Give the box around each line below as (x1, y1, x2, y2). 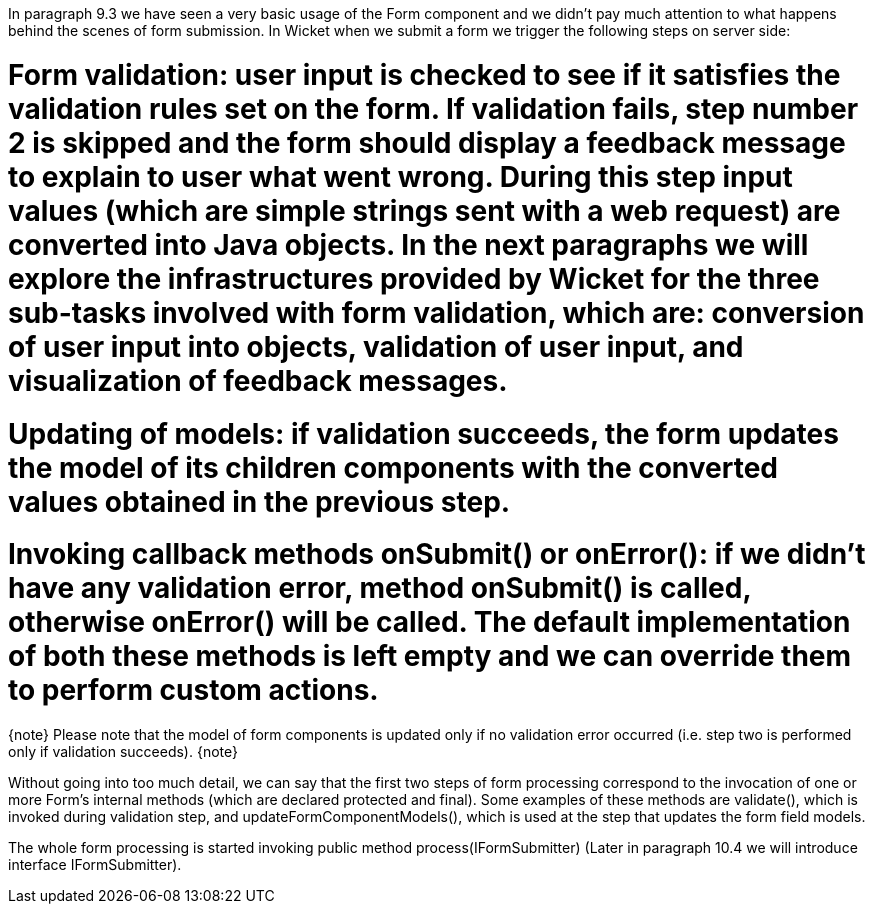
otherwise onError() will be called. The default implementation (8, 605, 851, 640)
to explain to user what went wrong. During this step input (8, 159, 793, 194)
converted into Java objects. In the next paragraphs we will (8, 227, 809, 262)
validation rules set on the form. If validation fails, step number (8, 91, 859, 126)
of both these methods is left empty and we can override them (8, 639, 852, 674)
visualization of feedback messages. (8, 363, 508, 398)
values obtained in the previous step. (8, 484, 511, 519)
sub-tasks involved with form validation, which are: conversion (8, 295, 865, 330)
